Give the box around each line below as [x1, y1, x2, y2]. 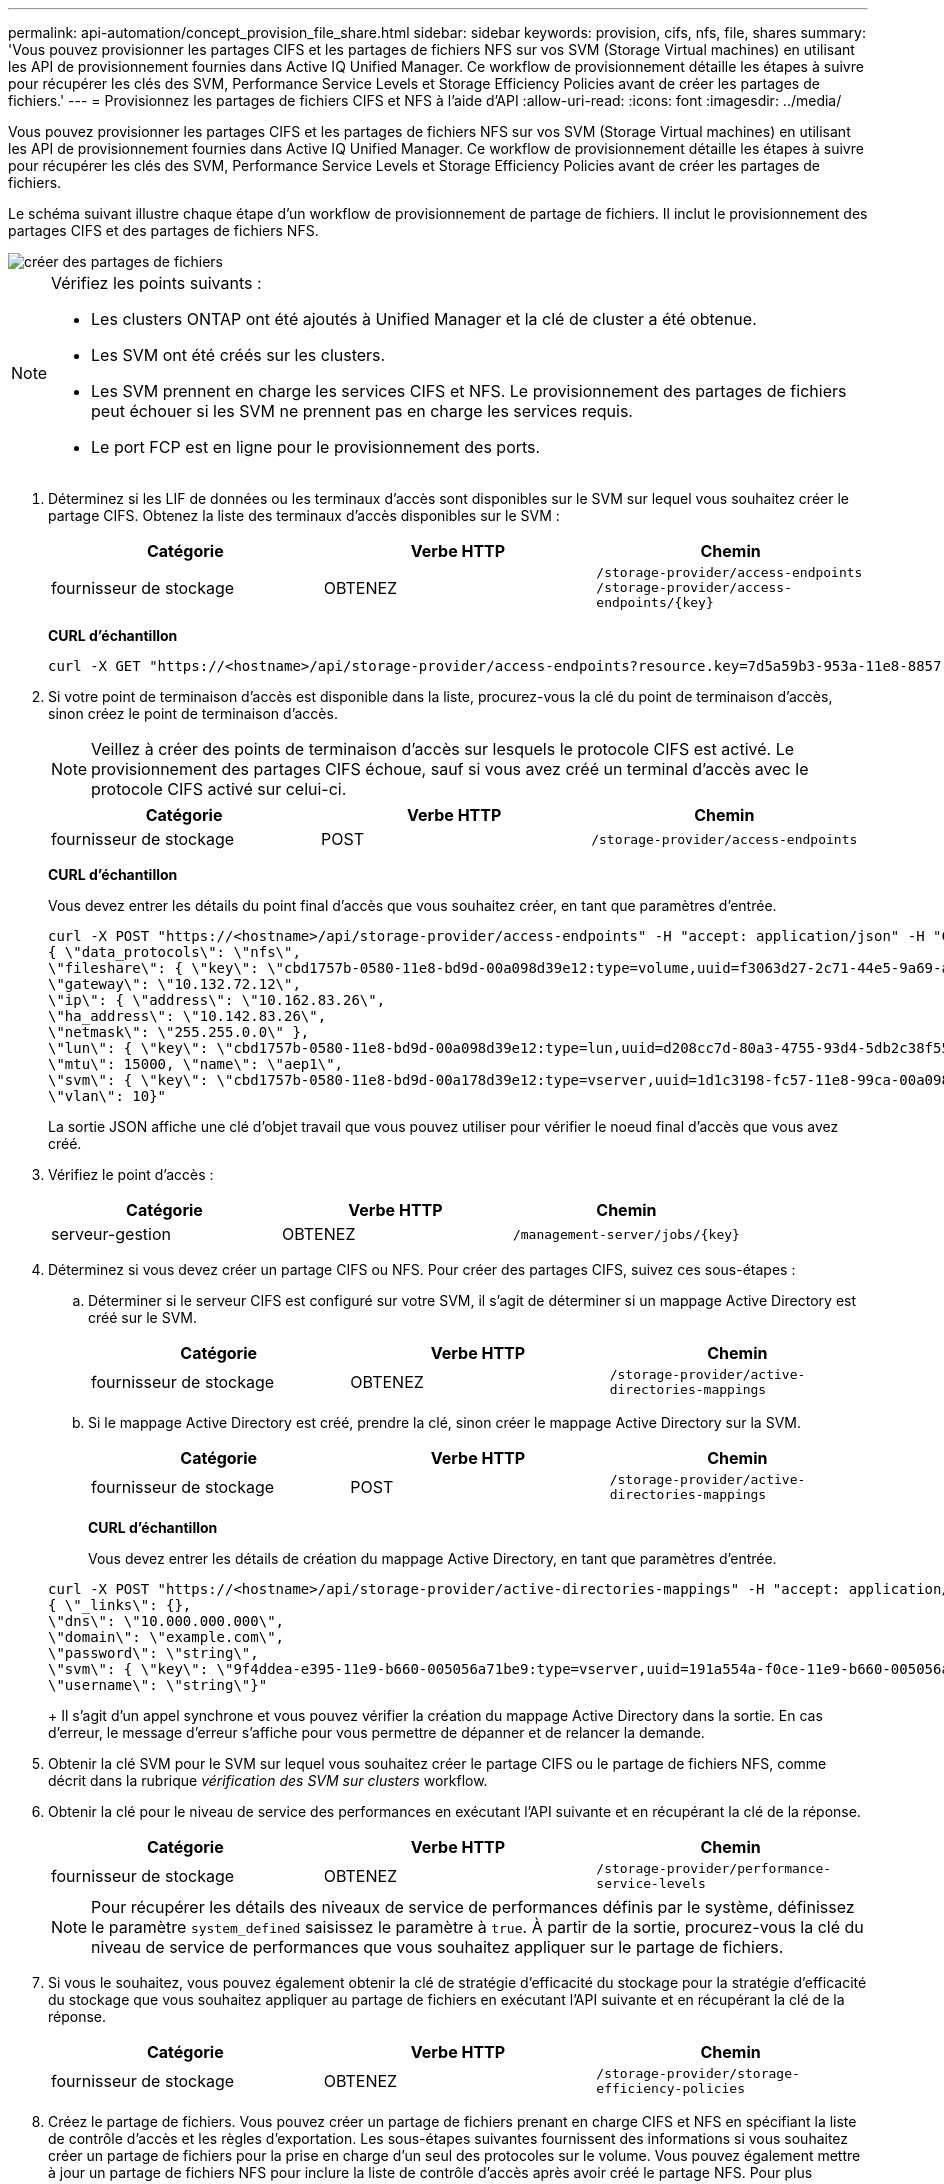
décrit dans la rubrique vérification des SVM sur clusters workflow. [48, 1772, 488, 1789]
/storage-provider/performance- [596, 1861, 832, 1876]
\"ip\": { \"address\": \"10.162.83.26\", [48, 992, 386, 1008]
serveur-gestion [51, 1224, 172, 1244]
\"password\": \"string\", [48, 1645, 259, 1661]
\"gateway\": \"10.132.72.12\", [48, 976, 301, 992]
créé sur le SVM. [88, 1309, 197, 1326]
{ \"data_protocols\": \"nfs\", [48, 944, 301, 960]
